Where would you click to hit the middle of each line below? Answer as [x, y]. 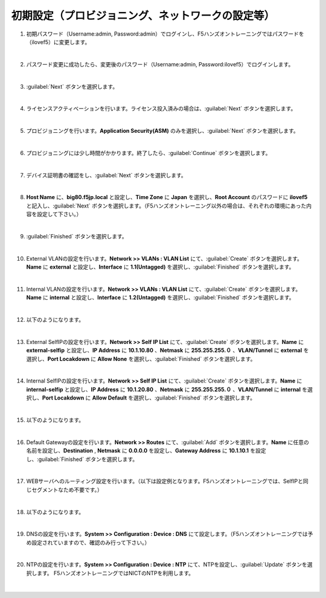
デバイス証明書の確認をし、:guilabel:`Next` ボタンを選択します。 [106, 175]
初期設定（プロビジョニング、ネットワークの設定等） [143, 16]
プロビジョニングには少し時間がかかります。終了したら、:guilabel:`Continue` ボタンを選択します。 [149, 153]
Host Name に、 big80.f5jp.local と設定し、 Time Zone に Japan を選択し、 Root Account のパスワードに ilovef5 [167, 197]
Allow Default [109, 398]
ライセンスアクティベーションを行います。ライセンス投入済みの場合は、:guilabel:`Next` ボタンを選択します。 [161, 109]
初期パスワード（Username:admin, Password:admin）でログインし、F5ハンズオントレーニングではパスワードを [165, 34]
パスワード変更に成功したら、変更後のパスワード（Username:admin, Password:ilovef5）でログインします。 [160, 64]
